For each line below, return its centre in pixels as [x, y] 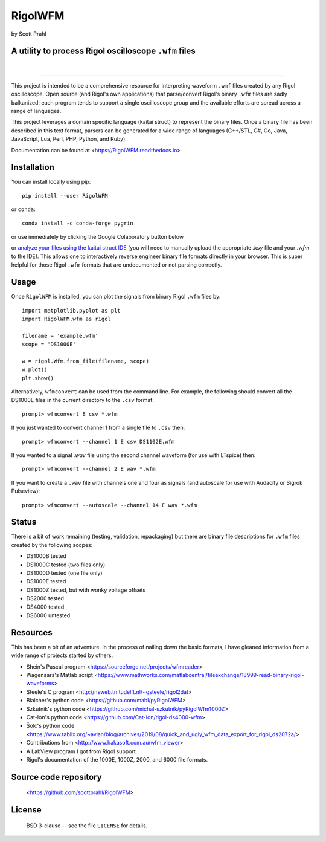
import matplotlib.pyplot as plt [71, 310]
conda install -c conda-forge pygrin [78, 223]
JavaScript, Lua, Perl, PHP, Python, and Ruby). [69, 139]
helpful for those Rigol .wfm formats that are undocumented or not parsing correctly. [117, 265]
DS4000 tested [45, 607]
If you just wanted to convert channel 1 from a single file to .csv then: [98, 428]
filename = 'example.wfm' [60, 336]
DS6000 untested [48, 615]
